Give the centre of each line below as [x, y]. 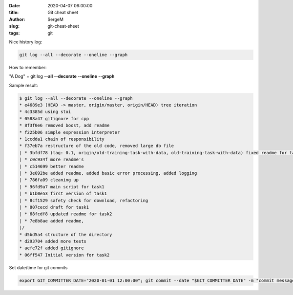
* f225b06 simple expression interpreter [70, 132]
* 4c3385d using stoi [45, 112]
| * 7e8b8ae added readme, [52, 221]
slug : [14, 26]
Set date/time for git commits [38, 267]
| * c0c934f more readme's [52, 160]
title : [14, 13]
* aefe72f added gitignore [52, 248]
